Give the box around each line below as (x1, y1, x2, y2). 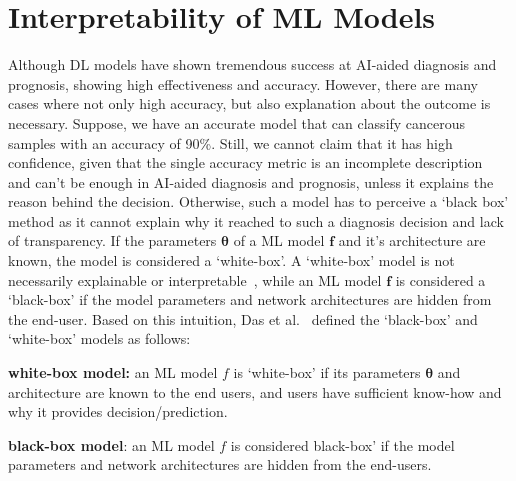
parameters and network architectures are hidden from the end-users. (8, 454, 432, 475)
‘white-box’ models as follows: (8, 328, 191, 349)
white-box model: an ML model (8, 362, 218, 383)
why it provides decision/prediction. (8, 401, 228, 422)
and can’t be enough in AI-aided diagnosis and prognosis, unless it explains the (8, 171, 494, 192)
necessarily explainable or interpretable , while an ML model (8, 269, 382, 290)
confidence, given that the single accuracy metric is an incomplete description (8, 152, 483, 173)
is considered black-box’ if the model (230, 434, 455, 455)
